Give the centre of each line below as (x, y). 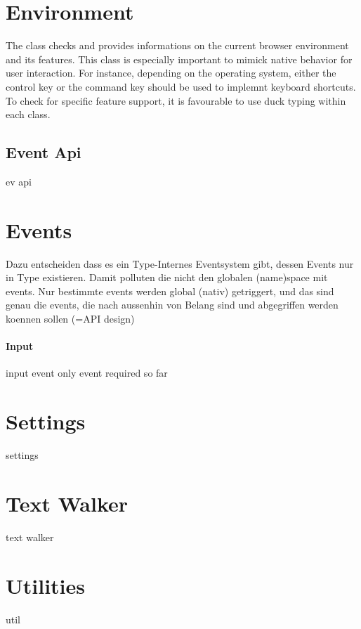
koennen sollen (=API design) (70, 318)
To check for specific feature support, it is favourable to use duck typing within (176, 100)
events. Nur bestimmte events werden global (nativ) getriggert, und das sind (170, 291)
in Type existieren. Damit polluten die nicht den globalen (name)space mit (167, 277)
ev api (19, 181)
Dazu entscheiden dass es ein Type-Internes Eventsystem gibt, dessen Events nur (180, 263)
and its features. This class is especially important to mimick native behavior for (179, 59)
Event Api (44, 152)
